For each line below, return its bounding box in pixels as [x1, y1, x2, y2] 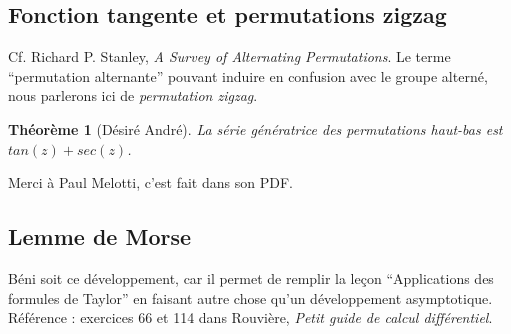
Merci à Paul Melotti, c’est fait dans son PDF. [8, 172, 293, 193]
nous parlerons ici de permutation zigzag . [8, 85, 258, 106]
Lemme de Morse [8, 221, 192, 252]
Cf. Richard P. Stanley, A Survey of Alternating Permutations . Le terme [8, 46, 451, 67]
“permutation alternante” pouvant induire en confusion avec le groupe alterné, [8, 65, 488, 86]
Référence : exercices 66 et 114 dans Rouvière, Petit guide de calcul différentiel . [8, 307, 493, 328]
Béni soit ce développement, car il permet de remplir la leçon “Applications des [8, 267, 494, 288]
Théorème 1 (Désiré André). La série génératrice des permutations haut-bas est [8, 118, 503, 139]
